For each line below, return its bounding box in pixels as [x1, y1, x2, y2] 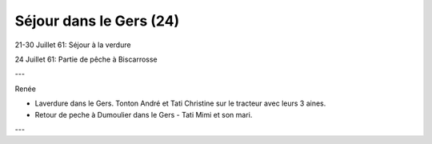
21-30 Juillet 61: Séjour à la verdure [14, 40, 131, 50]
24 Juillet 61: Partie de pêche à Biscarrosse [14, 54, 158, 64]
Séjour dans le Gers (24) [14, 12, 180, 30]
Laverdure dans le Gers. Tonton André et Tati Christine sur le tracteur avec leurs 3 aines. [34, 98, 326, 108]
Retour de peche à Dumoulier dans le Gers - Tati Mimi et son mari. [34, 110, 253, 119]
